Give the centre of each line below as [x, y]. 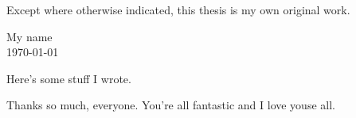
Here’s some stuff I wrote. [69, 78]
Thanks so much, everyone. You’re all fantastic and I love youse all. [171, 105]
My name [29, 36]
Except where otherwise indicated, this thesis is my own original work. [178, 10]
